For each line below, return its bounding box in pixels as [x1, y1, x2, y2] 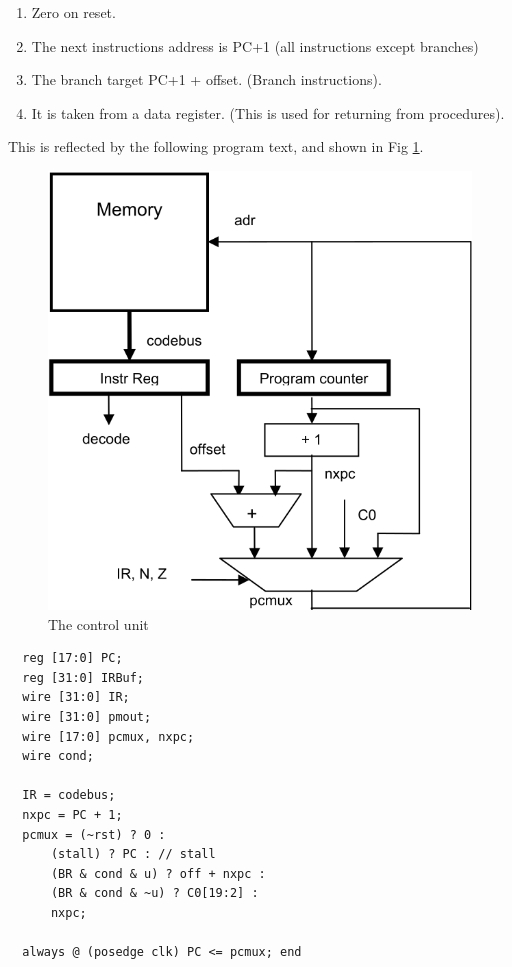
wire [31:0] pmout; [22, 710, 152, 724]
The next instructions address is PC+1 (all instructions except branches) [31, 35, 479, 56]
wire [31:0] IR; [22, 690, 130, 705]
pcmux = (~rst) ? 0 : [22, 827, 166, 842]
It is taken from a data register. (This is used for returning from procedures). [31, 102, 505, 123]
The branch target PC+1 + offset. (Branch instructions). [31, 69, 382, 90]
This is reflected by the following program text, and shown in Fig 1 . [8, 136, 424, 157]
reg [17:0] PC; [22, 651, 123, 666]
